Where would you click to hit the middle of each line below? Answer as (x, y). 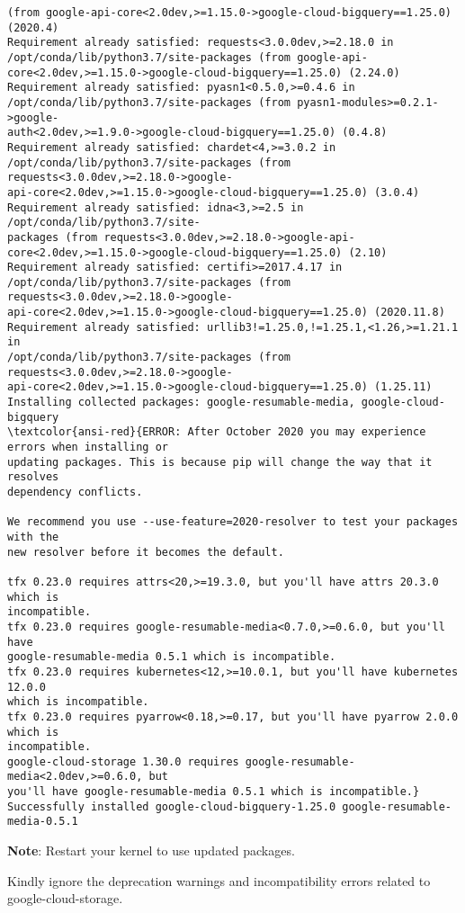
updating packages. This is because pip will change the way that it (220, 462)
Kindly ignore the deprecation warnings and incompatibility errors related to (219, 880)
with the (33, 537)
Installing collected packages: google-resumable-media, (181, 403)
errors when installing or (88, 448)
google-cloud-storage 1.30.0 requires (123, 761)
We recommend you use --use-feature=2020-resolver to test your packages (233, 522)
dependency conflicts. (75, 492)
